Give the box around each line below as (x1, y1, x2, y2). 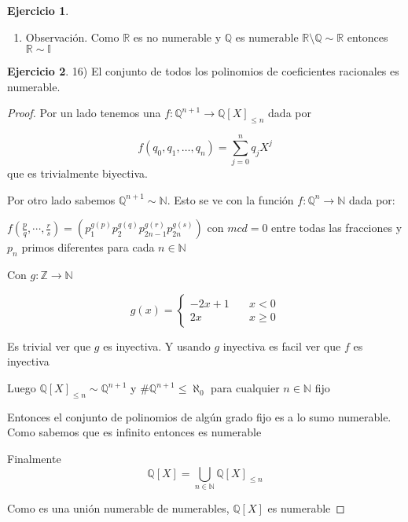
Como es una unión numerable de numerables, (7, 499, 230, 516)
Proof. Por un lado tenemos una (7, 105, 161, 121)
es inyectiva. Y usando (103, 337, 211, 354)
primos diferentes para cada (21, 239, 155, 255)
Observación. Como (25, 28, 119, 45)
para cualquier (211, 380, 280, 396)
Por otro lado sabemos (7, 191, 116, 208)
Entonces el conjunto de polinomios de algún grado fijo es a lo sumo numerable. (7, 408, 391, 425)
